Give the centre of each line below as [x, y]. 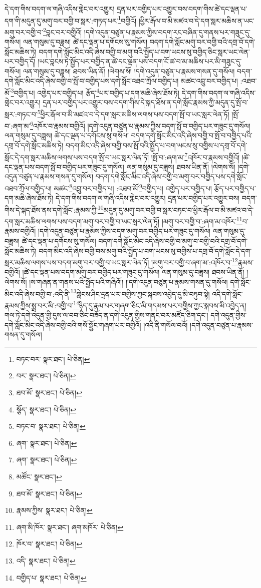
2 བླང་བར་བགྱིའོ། [62, 31]
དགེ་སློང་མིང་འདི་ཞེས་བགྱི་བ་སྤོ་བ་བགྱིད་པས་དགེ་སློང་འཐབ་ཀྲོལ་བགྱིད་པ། [92, 81]
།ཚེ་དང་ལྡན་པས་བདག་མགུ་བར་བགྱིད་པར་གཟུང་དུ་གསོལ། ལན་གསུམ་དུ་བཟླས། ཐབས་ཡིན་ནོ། [133, 272]
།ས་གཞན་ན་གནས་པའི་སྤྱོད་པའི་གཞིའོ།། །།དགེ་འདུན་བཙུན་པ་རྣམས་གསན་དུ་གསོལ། [128, 282]
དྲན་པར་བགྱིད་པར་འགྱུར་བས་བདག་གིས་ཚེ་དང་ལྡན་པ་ [182, 9]
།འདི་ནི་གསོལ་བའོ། [166, 325]
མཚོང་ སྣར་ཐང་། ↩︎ [39, 477]
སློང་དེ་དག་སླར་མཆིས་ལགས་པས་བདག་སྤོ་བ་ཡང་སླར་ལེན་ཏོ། [77, 157]
